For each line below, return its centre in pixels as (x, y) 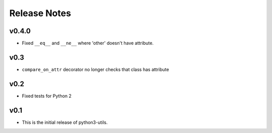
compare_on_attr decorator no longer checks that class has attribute (95, 69)
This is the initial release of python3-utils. (65, 122)
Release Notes (40, 13)
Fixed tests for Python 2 (47, 96)
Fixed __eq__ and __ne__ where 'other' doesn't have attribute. (88, 43)
